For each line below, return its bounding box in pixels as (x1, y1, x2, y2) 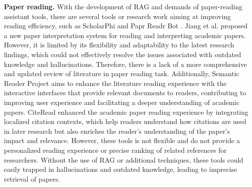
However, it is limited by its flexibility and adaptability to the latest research (4, 40, 234, 50)
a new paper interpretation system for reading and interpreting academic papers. (4, 30, 246, 40)
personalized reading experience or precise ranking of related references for (4, 145, 227, 155)
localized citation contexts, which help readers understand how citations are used (4, 116, 247, 126)
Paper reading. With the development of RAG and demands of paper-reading (4, 1, 243, 11)
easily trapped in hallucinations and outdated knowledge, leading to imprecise (4, 164, 237, 174)
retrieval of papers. (4, 173, 60, 184)
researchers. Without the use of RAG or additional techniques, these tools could (4, 154, 244, 165)
